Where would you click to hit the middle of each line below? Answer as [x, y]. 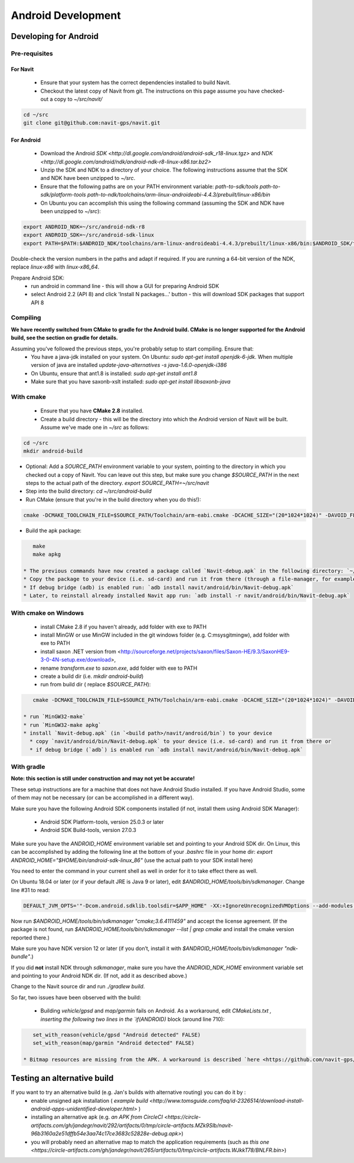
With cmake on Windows [47, 612]
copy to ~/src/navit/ [78, 99]
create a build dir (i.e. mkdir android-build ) [92, 676]
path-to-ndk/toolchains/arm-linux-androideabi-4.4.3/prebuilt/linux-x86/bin [179, 195]
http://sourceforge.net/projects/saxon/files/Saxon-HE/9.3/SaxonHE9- [205, 651]
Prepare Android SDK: [38, 278]
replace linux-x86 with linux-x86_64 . [55, 267]
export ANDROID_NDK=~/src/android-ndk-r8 [84, 227]
